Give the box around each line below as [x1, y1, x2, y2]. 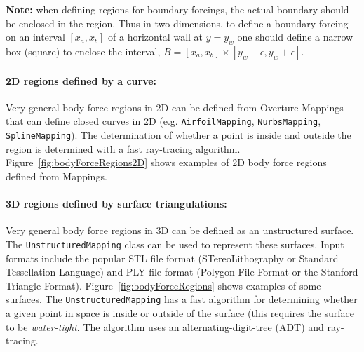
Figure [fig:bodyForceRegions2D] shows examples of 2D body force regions [6, 155, 327, 170]
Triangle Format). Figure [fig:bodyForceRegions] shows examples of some [6, 278, 321, 292]
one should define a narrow [237, 29, 353, 44]
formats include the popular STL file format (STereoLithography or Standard [6, 250, 339, 265]
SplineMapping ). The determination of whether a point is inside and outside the [6, 128, 351, 142]
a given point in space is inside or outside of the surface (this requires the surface [6, 305, 355, 320]
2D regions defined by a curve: [6, 73, 157, 88]
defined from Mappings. [6, 168, 107, 183]
